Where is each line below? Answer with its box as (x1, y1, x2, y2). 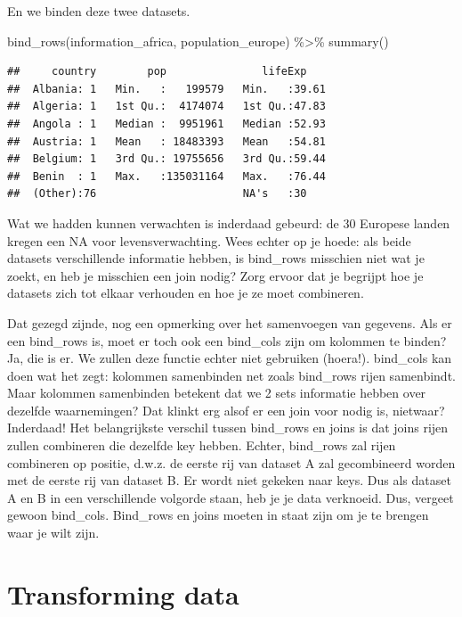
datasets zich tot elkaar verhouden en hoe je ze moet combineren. (7, 284, 364, 302)
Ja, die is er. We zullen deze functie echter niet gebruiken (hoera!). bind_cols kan (7, 349, 452, 367)
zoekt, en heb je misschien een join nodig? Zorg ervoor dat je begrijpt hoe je (7, 266, 424, 284)
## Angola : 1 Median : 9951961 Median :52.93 (7, 117, 326, 130)
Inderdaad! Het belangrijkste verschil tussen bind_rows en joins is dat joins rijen (7, 418, 449, 437)
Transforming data (7, 575, 239, 612)
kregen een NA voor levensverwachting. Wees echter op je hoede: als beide (7, 231, 411, 250)
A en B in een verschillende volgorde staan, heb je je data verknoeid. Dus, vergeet (7, 488, 454, 506)
